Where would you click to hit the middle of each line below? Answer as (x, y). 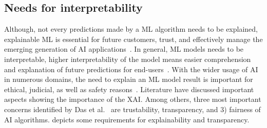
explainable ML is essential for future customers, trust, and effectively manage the (133, 39)
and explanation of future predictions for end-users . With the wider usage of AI (131, 69)
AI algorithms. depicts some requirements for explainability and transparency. (127, 119)
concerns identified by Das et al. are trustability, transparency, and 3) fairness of (132, 109)
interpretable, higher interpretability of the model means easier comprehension (128, 59)
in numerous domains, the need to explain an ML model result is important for (129, 79)
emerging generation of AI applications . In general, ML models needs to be (124, 49)
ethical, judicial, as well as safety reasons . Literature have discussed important (129, 89)
